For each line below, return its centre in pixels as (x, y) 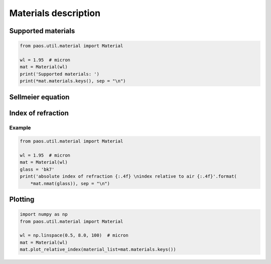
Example (20, 127)
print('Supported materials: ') (60, 74)
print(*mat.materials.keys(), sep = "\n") (73, 81)
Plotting (22, 200)
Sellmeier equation (39, 97)
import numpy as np (44, 214)
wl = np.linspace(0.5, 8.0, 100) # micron (74, 235)
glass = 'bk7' (37, 169)
